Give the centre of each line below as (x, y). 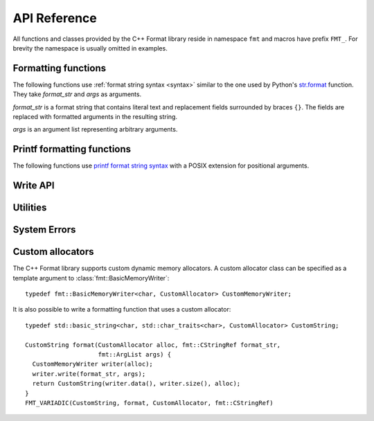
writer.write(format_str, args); (89, 374)
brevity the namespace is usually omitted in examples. (90, 48)
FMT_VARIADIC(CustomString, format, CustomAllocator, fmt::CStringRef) (149, 403)
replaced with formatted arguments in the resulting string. (95, 117)
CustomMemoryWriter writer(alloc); (93, 364)
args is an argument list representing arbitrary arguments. (95, 129)
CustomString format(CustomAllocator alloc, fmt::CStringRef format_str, (153, 345)
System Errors (44, 230)
